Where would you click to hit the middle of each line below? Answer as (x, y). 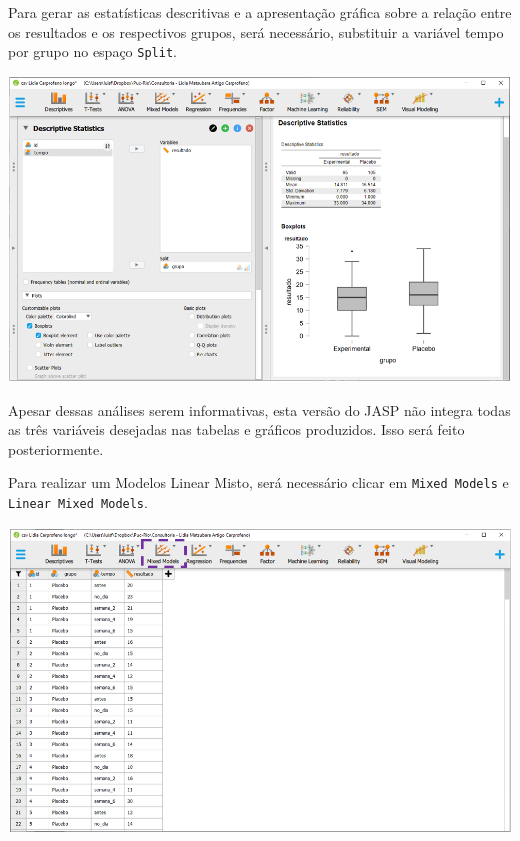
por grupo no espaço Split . (92, 51)
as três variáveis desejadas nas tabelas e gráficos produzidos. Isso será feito (236, 429)
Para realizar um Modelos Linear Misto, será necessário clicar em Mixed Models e (258, 482)
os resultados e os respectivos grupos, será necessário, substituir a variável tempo (256, 31)
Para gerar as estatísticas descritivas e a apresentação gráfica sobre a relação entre (260, 12)
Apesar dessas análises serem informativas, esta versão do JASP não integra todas (259, 409)
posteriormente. (56, 448)
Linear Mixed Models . (78, 501)
